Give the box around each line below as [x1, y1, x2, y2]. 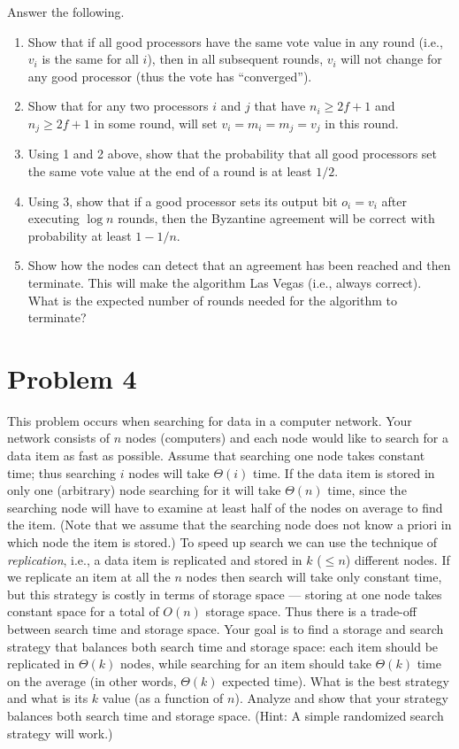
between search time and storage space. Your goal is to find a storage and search [7, 620, 444, 638]
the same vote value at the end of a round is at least [27, 162, 312, 181]
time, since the [327, 481, 407, 499]
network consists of [7, 429, 111, 447]
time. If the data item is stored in [253, 463, 435, 482]
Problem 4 [7, 359, 137, 396]
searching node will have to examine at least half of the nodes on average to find [7, 498, 443, 516]
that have [254, 97, 306, 115]
